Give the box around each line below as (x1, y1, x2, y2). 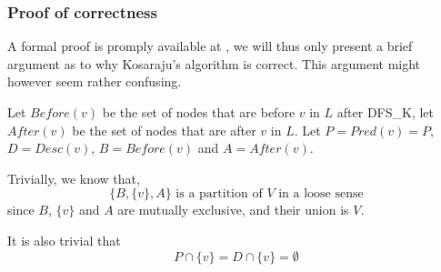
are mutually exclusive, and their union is (117, 200, 349, 219)
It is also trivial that (7, 230, 121, 249)
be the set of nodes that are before (102, 103, 296, 121)
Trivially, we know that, (7, 168, 140, 187)
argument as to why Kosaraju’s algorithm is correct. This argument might (7, 54, 421, 73)
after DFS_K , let (336, 103, 434, 121)
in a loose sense (278, 187, 364, 201)
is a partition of (175, 187, 263, 201)
